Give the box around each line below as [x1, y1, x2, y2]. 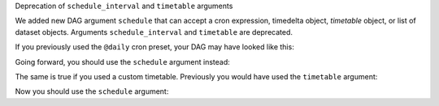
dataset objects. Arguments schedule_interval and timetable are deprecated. [15, 27, 293, 36]
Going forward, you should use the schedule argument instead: [15, 57, 231, 66]
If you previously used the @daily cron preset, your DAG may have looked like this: [15, 42, 294, 52]
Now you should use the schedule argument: [15, 87, 169, 96]
